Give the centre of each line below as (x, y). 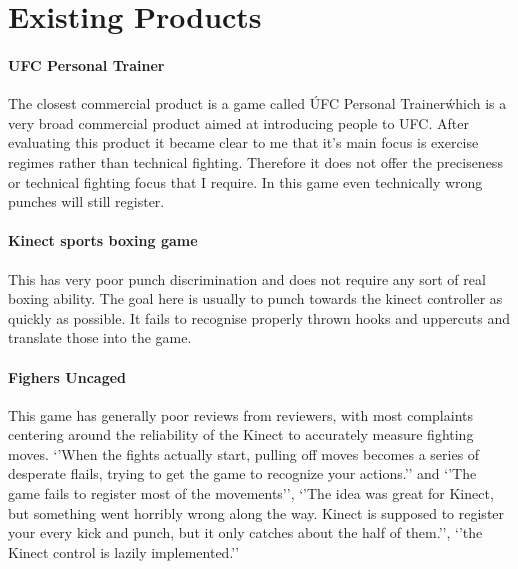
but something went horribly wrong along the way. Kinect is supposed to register (256, 512)
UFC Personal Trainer (86, 64)
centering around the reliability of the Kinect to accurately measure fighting (241, 434)
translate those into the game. (100, 337)
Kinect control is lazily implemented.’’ (124, 551)
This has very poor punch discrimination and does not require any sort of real (247, 278)
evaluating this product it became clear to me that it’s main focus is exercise (243, 142)
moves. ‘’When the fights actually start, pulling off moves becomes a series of (244, 453)
